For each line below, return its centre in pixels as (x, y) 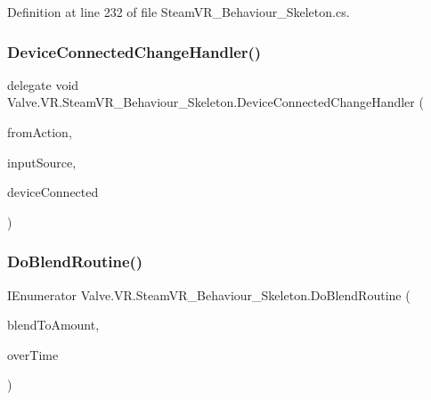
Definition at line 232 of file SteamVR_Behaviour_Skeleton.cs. (179, 12)
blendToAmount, (53, 325)
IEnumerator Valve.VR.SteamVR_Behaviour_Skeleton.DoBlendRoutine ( (209, 294)
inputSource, (42, 162)
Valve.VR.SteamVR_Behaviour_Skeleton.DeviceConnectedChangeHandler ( (215, 102)
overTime (33, 354)
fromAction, (40, 132)
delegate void (43, 84)
